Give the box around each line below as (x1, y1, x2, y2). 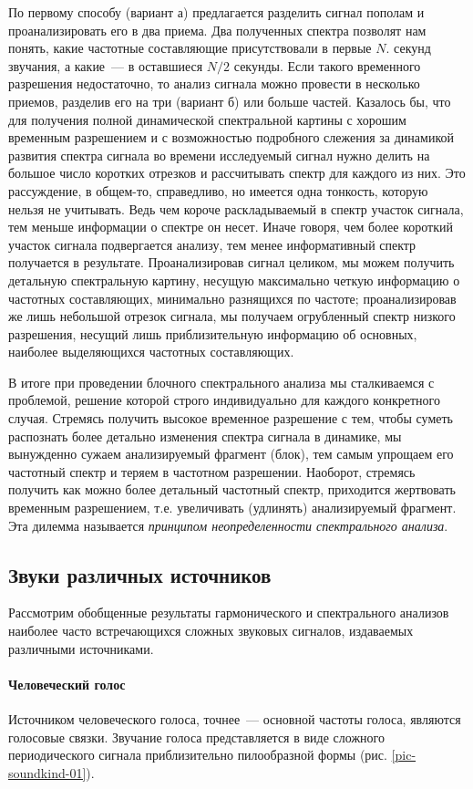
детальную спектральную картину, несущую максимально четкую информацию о (8, 270, 460, 289)
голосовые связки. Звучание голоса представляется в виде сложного (8, 727, 385, 746)
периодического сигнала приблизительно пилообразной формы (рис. (8, 745, 387, 764)
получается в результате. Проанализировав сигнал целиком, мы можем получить (8, 253, 455, 272)
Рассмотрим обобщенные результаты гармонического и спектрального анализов (8, 603, 449, 622)
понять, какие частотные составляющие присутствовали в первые (8, 38, 372, 57)
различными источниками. (8, 638, 154, 658)
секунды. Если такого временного (233, 56, 421, 75)
